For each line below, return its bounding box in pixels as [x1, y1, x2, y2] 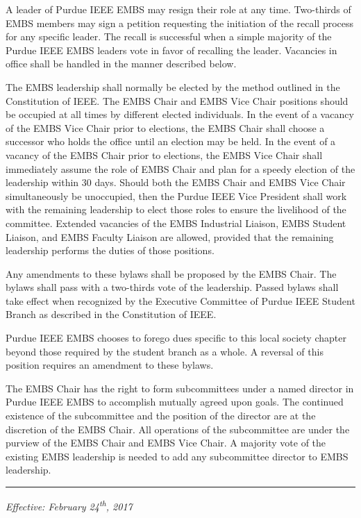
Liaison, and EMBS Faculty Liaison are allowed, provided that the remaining [6, 229, 334, 244]
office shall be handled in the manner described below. [6, 56, 237, 71]
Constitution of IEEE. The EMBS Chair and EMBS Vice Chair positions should [6, 93, 349, 108]
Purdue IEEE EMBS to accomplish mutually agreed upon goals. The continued [6, 394, 344, 409]
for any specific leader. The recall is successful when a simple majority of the [6, 29, 332, 44]
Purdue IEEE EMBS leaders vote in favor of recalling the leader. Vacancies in [6, 42, 337, 57]
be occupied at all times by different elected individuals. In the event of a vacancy [6, 107, 354, 122]
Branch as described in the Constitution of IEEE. [6, 307, 217, 321]
